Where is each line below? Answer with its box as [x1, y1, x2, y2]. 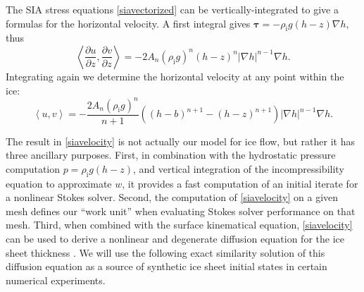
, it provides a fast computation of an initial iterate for [122, 176, 358, 190]
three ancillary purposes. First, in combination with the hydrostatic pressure [6, 147, 336, 162]
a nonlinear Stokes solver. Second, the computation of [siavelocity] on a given [6, 190, 339, 205]
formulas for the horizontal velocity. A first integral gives [6, 16, 251, 30]
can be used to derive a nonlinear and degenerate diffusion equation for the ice [6, 231, 344, 246]
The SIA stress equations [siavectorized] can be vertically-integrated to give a [6, 2, 339, 16]
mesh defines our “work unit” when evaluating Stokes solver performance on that [6, 203, 356, 218]
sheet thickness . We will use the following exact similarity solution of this [6, 245, 325, 260]
